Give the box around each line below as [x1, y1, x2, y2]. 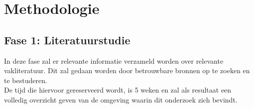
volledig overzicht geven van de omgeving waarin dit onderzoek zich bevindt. [4, 94, 238, 105]
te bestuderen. [4, 75, 47, 85]
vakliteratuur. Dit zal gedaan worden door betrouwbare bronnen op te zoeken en [4, 65, 250, 76]
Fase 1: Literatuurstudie [4, 32, 130, 47]
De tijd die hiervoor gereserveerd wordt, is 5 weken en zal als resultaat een [4, 85, 232, 95]
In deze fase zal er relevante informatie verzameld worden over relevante [4, 55, 224, 66]
